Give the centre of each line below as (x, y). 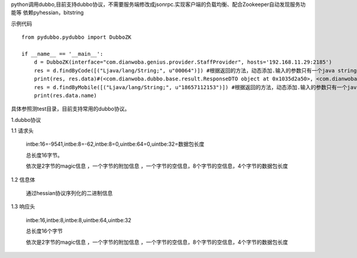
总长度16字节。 (44, 155)
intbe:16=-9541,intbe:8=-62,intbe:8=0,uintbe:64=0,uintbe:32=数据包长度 (115, 144)
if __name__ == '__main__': (62, 54)
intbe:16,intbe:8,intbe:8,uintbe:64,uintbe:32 (79, 220)
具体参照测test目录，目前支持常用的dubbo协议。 (71, 109)
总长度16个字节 (44, 231)
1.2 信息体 (23, 180)
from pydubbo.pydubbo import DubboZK (77, 37)
